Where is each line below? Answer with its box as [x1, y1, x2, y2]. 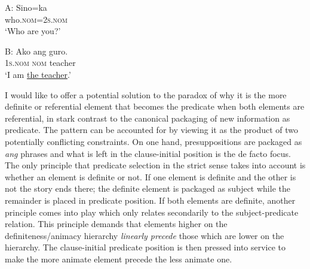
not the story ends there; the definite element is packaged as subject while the [5, 182, 290, 195]
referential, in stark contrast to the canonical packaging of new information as [5, 111, 290, 124]
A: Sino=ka [5, 1, 47, 13]
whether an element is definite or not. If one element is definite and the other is [5, 170, 296, 183]
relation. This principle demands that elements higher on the [5, 217, 228, 230]
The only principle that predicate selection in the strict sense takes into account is [5, 159, 306, 171]
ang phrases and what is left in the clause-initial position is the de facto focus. [5, 147, 291, 159]
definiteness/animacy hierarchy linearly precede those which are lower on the [5, 229, 284, 241]
